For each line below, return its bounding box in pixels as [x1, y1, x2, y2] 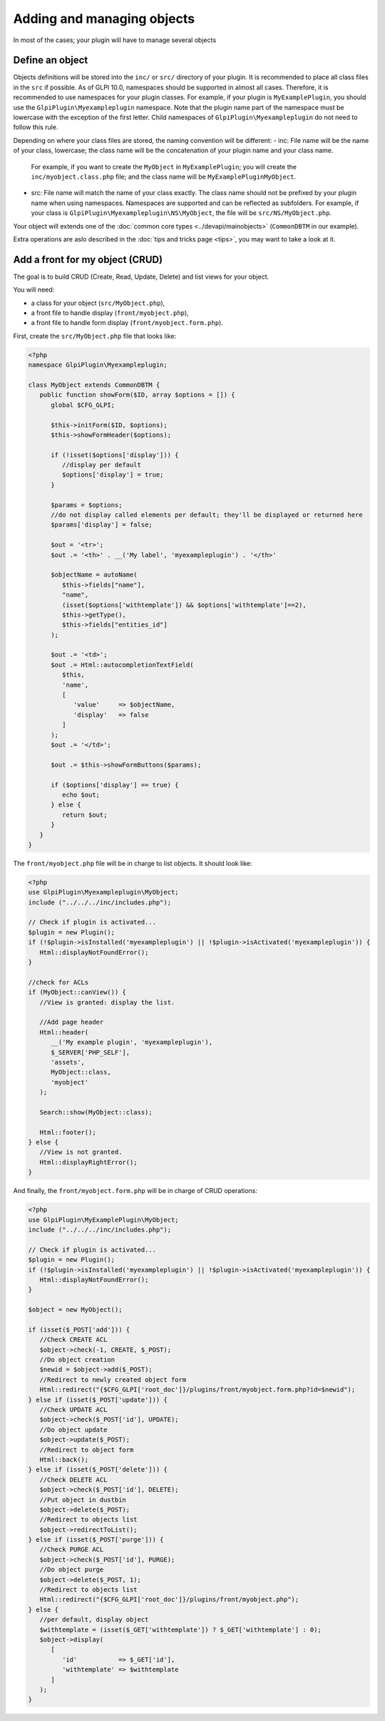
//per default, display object [39, 1615, 149, 1624]
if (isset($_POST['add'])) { [28, 1325, 130, 1334]
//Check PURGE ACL [39, 1545, 104, 1554]
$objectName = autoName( [51, 571, 138, 579]
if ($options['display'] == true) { [51, 781, 179, 789]
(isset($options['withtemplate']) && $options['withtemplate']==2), [61, 601, 307, 609]
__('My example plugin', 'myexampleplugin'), [51, 1038, 213, 1047]
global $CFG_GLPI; [51, 401, 115, 409]
